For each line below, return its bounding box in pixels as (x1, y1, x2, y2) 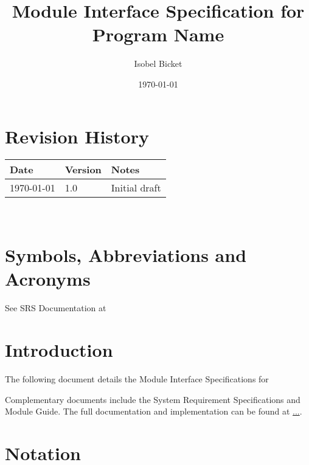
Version (64, 162, 102, 177)
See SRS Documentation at (5, 301, 106, 314)
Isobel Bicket (134, 57, 182, 70)
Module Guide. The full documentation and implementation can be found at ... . (5, 405, 302, 418)
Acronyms (5, 266, 91, 291)
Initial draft (111, 181, 161, 195)
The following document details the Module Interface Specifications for (5, 373, 269, 385)
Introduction (5, 337, 113, 362)
